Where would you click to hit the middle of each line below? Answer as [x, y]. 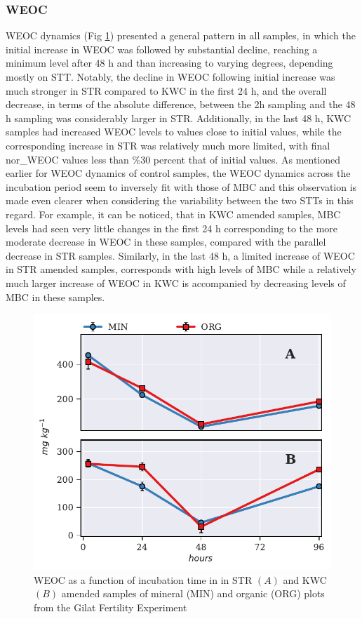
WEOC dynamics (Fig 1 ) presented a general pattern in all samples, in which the [181, 35]
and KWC [305, 579]
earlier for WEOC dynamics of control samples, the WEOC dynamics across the [178, 173]
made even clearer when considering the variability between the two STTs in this [180, 200]
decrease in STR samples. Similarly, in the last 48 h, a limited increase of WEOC [180, 255]
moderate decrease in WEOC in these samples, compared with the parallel [166, 242]
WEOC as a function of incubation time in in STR [143, 579]
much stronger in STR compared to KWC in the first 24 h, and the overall [166, 90]
